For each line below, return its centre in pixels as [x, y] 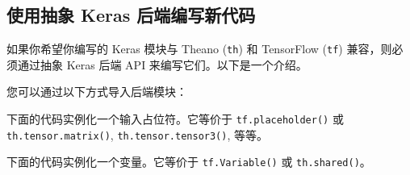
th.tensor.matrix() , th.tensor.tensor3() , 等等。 [138, 134]
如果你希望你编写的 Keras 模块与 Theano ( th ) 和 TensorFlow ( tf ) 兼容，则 [199, 49]
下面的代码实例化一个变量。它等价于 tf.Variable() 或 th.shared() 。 [189, 162]
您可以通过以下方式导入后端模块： [97, 92]
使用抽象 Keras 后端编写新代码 [131, 15]
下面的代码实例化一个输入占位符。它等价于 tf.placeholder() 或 [175, 119]
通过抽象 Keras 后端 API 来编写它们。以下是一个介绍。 [162, 64]
